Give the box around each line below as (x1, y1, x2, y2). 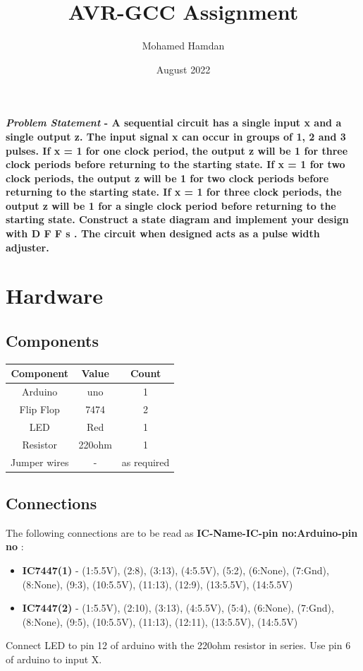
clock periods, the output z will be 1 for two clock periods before (6, 170, 329, 185)
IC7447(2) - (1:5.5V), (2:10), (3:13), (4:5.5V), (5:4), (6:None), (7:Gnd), (22, 600, 334, 615)
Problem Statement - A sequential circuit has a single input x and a (6, 115, 342, 130)
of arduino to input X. (6, 652, 102, 666)
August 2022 (156, 61, 211, 76)
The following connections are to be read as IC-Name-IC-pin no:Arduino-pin (6, 525, 358, 540)
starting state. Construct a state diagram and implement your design (6, 212, 349, 227)
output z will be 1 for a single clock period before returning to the (6, 198, 336, 213)
